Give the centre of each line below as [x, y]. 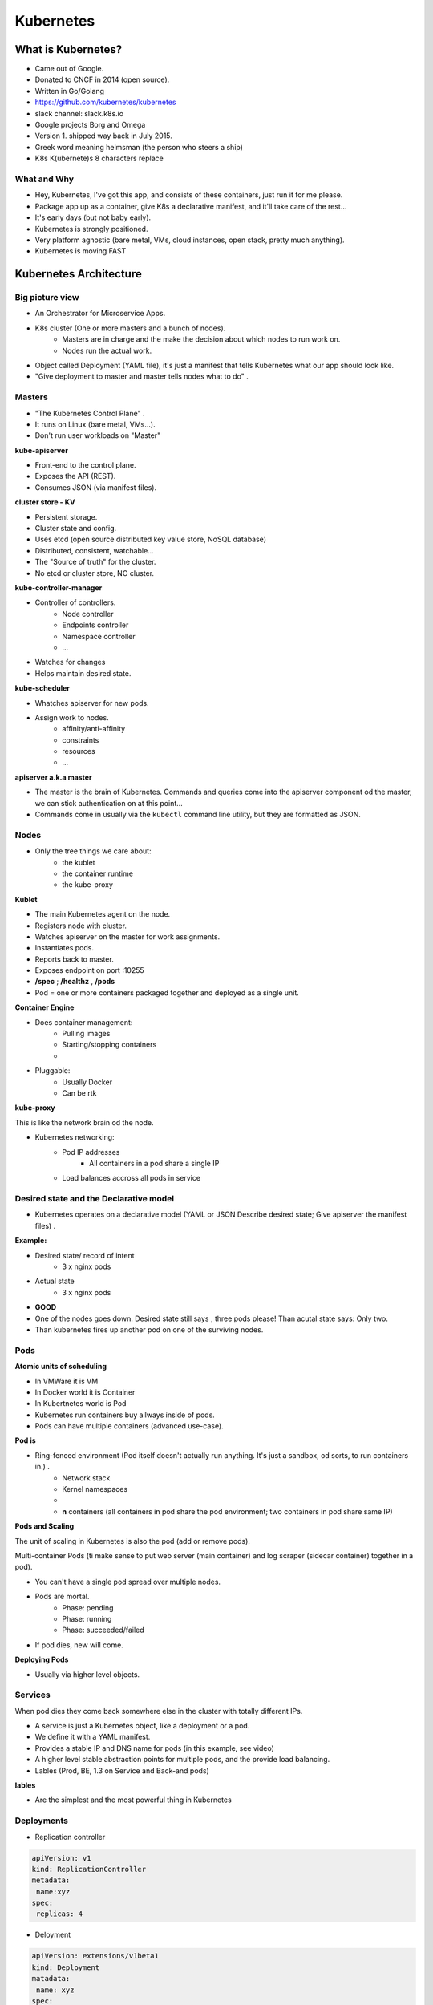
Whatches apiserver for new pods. [92, 703]
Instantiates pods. [64, 948]
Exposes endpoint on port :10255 [89, 970]
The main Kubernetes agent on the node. [103, 914]
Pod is [25, 1440]
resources [79, 751]
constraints [81, 740]
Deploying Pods [42, 1659]
